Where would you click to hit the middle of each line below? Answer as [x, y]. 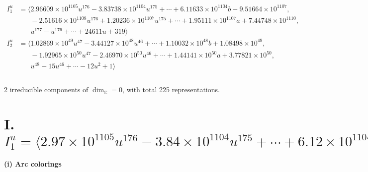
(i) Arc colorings [33, 164]
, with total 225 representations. [171, 89]
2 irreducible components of [46, 89]
